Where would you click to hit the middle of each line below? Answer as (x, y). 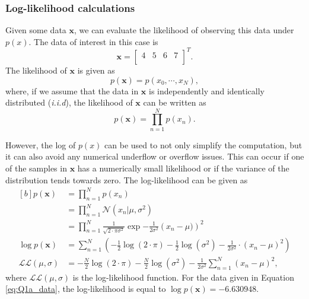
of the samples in (36, 168)
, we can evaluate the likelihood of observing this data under (184, 30)
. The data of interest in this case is (93, 41)
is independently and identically (207, 90)
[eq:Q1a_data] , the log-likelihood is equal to (86, 289)
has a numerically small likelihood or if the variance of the (183, 168)
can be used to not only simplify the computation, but (203, 144)
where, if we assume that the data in (72, 90)
